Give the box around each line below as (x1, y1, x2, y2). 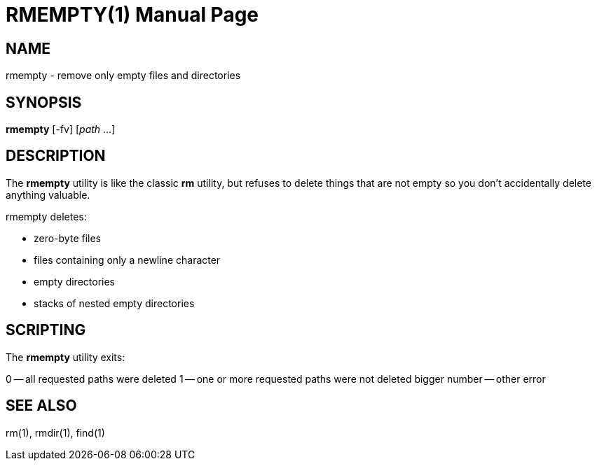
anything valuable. (6, 188, 90, 201)
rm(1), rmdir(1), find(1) (6, 426, 105, 439)
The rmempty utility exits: (6, 351, 125, 363)
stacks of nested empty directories (34, 297, 195, 309)
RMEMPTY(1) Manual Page (6, 3, 259, 27)
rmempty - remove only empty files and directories (6, 69, 241, 82)
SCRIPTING (6, 321, 86, 339)
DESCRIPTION (6, 147, 106, 165)
